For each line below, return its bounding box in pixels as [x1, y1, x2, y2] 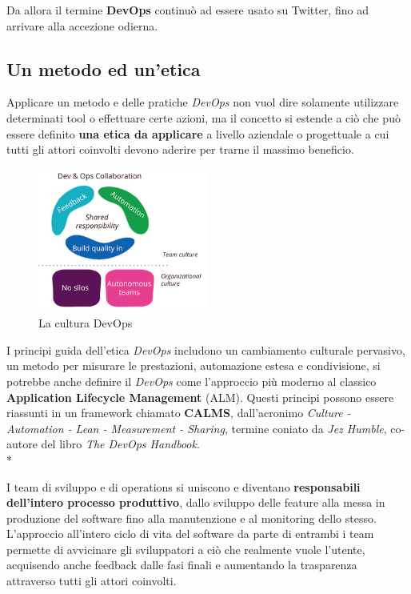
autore [6, 435, 38, 452]
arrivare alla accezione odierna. [6, 17, 158, 34]
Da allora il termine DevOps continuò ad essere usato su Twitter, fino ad [6, 2, 369, 18]
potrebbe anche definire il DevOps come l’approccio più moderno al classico [6, 372, 377, 389]
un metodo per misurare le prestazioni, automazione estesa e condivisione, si [6, 357, 381, 374]
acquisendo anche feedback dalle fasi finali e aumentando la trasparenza [6, 556, 357, 573]
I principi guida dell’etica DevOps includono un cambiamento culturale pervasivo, [6, 341, 405, 358]
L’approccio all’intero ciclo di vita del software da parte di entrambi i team [6, 525, 374, 542]
